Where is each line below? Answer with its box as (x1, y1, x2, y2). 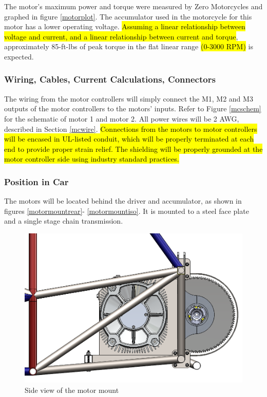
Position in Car (4, 175, 69, 188)
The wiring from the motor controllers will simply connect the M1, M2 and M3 (4, 93, 253, 104)
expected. (4, 51, 34, 62)
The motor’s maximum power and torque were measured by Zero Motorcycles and (4, 1, 263, 11)
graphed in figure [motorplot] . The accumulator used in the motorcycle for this (4, 11, 252, 22)
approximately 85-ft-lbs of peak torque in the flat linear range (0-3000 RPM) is (4, 41, 253, 52)
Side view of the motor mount (25, 384, 119, 395)
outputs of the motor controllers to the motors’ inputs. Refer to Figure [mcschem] (4, 103, 261, 114)
